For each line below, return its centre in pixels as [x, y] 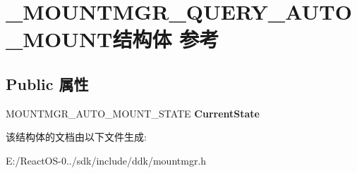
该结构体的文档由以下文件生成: [76, 137]
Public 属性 [47, 83]
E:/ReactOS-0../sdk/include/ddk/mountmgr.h [106, 160]
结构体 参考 [166, 39]
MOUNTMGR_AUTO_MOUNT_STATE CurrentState [133, 113]
